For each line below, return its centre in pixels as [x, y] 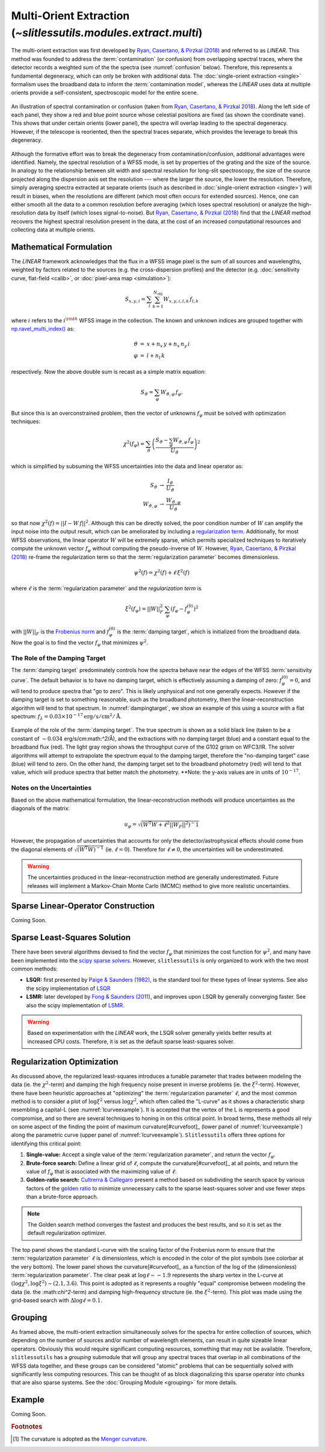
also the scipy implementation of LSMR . [75, 1005]
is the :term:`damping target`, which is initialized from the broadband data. [209, 631]
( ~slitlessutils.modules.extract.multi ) [107, 33]
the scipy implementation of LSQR [68, 988]
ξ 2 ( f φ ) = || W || [143, 609]
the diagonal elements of [42, 849]
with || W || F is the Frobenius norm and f [60, 632]
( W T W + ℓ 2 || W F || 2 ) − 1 [170, 825]
